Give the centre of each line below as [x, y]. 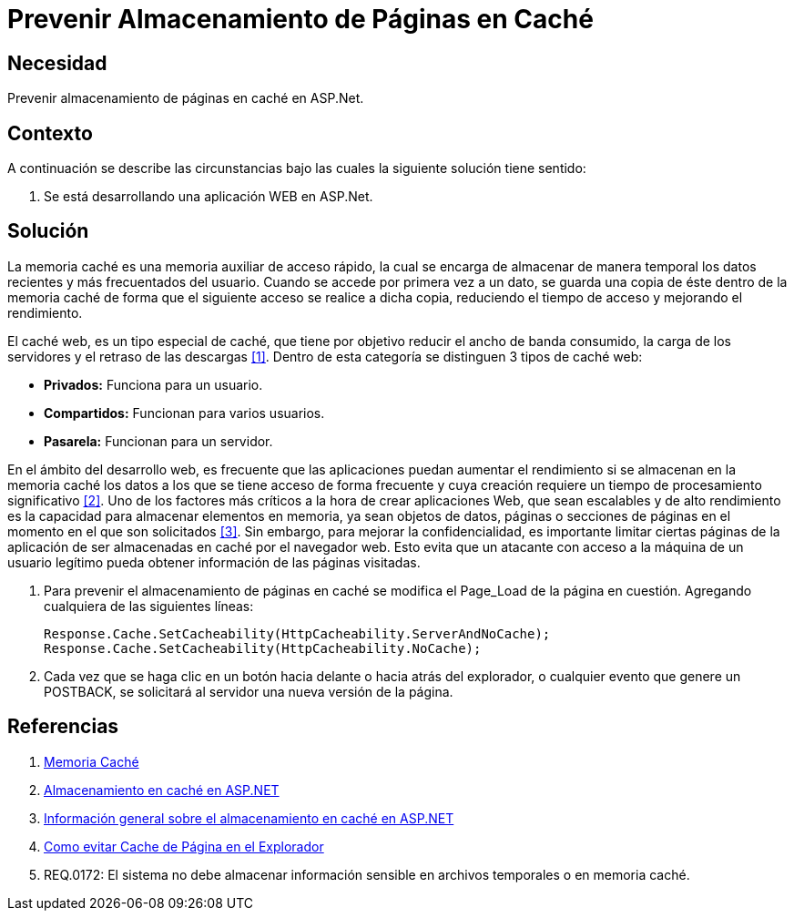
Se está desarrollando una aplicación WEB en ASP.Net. [209, 197]
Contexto [50, 133]
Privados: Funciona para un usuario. [153, 384]
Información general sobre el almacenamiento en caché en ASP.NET [249, 818]
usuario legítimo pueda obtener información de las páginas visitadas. [214, 562]
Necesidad [57, 63]
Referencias [63, 727]
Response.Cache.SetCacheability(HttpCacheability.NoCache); [263, 648]
